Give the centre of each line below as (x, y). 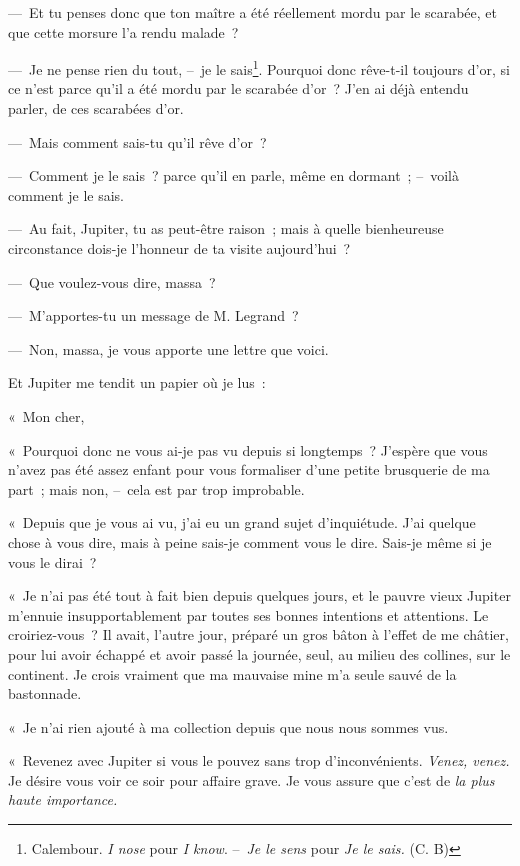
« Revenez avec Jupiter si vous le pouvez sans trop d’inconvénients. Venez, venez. (259, 760)
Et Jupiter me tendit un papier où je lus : (137, 382)
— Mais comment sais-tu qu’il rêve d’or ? (137, 141)
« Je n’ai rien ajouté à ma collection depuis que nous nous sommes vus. (228, 726)
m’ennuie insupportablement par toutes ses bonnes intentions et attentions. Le (248, 614)
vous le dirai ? (52, 561)
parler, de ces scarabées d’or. (96, 108)
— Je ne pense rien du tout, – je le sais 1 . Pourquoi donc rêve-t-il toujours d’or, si (259, 67)
